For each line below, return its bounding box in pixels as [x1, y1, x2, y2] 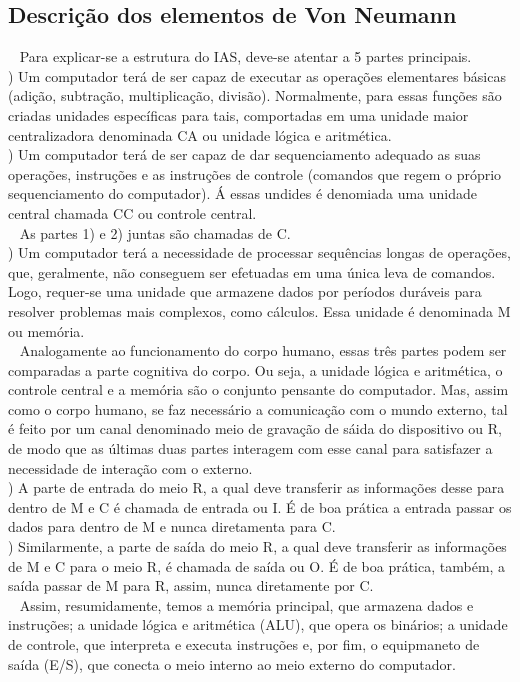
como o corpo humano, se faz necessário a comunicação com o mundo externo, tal [8, 398, 508, 419]
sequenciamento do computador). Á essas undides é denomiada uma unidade [8, 183, 478, 204]
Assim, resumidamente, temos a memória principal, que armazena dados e [19, 594, 474, 615]
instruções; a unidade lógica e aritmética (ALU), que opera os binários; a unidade [8, 614, 508, 635]
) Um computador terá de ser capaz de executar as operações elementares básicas [8, 65, 506, 86]
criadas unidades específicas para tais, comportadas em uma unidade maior [8, 104, 469, 125]
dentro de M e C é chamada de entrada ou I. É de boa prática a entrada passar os [8, 496, 512, 517]
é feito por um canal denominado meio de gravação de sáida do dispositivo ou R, [8, 418, 502, 439]
